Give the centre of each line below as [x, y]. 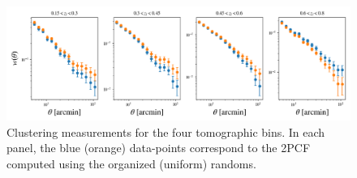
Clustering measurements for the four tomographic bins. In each [166, 131]
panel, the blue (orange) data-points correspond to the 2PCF [159, 148]
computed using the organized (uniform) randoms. [131, 163]
